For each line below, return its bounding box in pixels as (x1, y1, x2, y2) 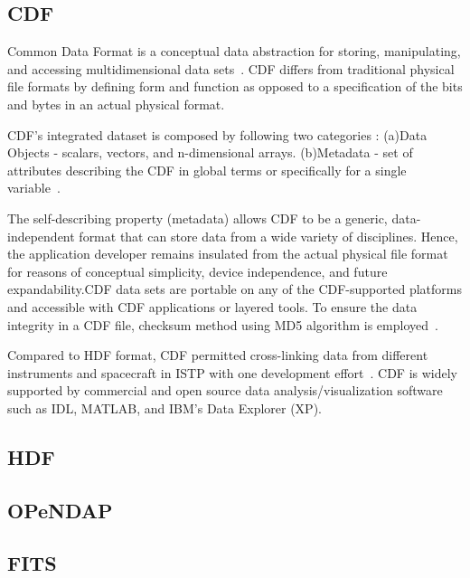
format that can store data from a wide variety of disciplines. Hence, (79, 226, 458, 245)
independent (7, 226, 75, 245)
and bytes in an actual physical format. (7, 94, 225, 113)
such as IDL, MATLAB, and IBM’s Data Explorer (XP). (7, 398, 322, 417)
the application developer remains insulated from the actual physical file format (7, 244, 448, 263)
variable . (7, 178, 61, 197)
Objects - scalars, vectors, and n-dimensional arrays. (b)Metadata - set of (7, 143, 413, 162)
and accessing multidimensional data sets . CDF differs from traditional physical (7, 59, 455, 78)
